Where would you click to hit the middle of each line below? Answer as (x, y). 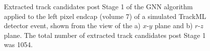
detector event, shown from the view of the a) (72, 25)
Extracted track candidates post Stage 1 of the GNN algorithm (98, 6)
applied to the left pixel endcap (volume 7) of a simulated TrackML (105, 16)
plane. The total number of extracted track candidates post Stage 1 (105, 35)
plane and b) (174, 25)
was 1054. (18, 44)
